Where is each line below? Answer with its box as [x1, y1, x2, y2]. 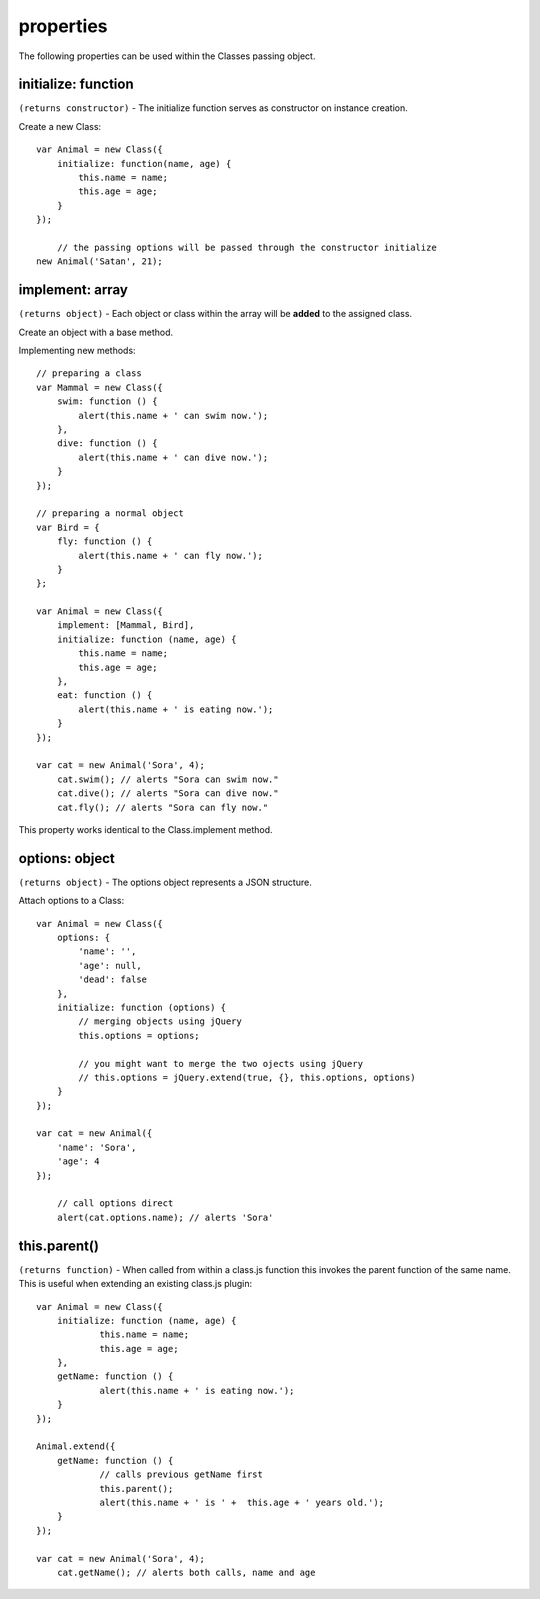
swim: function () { [56, 396, 158, 407]
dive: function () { [56, 438, 158, 449]
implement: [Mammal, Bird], [56, 620, 195, 631]
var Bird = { [36, 521, 100, 533]
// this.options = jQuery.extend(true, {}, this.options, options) [78, 1071, 416, 1083]
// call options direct [56, 1198, 174, 1209]
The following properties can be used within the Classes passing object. [18, 50, 316, 62]
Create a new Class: [18, 120, 102, 132]
